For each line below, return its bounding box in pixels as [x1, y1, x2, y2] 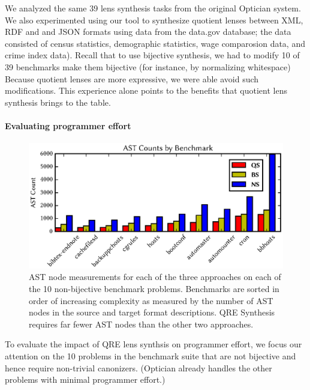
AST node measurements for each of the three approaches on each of [29, 270, 281, 283]
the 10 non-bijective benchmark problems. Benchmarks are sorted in [29, 282, 279, 295]
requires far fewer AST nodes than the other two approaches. [29, 317, 254, 330]
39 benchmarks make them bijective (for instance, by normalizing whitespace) [5, 60, 291, 73]
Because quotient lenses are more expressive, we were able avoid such [5, 72, 259, 85]
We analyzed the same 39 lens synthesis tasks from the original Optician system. [5, 2, 301, 14]
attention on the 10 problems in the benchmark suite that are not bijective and [5, 349, 296, 362]
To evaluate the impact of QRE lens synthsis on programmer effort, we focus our [5, 338, 302, 350]
